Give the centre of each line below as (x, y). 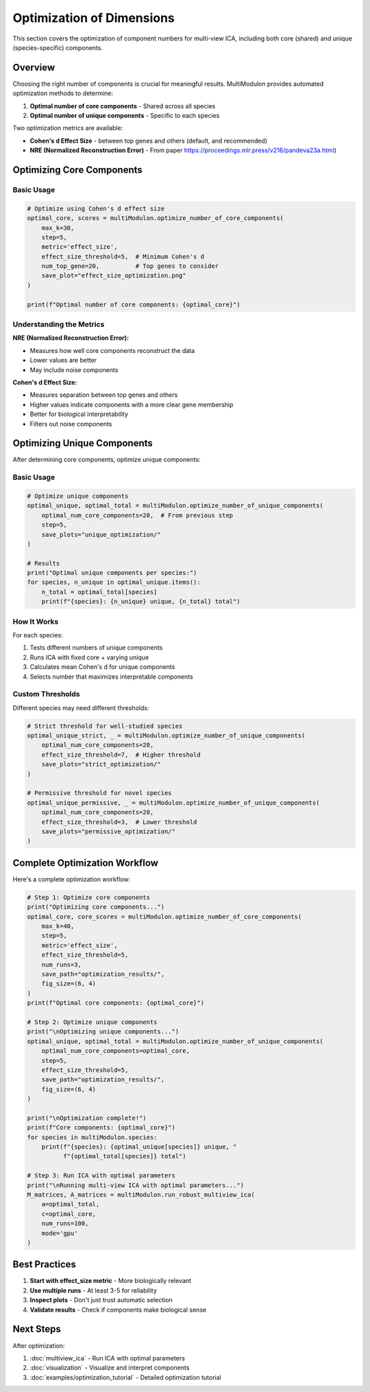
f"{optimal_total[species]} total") (124, 1156)
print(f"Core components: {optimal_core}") (101, 1128)
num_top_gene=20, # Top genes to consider (130, 266)
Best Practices (45, 1265)
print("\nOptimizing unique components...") (103, 1032)
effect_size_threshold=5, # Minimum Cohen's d (123, 256)
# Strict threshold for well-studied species (105, 726)
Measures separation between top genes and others (104, 395)
